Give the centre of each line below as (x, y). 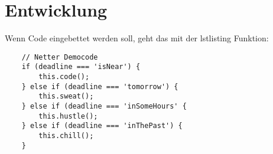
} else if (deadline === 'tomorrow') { (100, 86)
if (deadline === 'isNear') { (81, 67)
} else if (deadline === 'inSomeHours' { (104, 106)
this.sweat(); (66, 96)
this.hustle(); (68, 116)
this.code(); (64, 77)
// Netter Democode (60, 57)
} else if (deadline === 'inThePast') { (102, 126)
